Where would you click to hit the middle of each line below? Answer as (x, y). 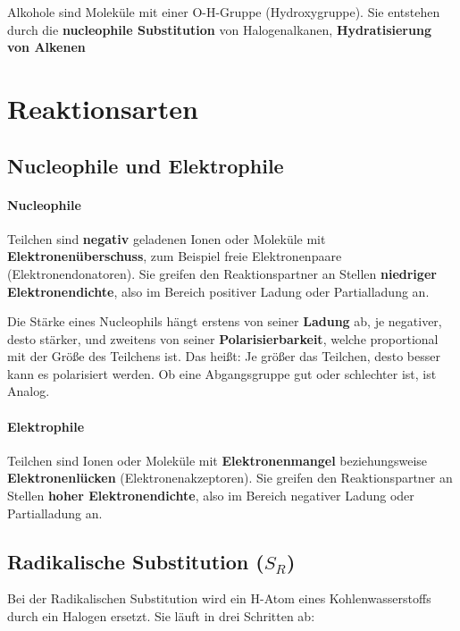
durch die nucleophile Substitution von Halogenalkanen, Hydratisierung (219, 29)
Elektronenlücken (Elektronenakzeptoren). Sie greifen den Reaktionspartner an (230, 478)
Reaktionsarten (103, 108)
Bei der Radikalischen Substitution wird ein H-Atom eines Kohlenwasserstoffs (219, 598)
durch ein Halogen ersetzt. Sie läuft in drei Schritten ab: (161, 616)
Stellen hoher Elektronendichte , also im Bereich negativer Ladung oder (211, 496)
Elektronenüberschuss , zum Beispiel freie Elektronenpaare (175, 256)
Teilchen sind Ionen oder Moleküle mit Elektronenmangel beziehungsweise (217, 460)
